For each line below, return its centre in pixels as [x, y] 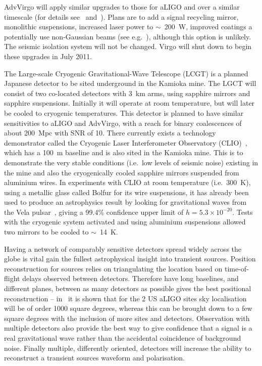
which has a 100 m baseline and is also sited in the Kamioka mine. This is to [124, 152]
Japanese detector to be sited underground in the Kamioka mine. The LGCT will [130, 83]
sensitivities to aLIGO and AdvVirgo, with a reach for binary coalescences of [123, 123]
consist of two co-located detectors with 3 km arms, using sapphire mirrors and [127, 93]
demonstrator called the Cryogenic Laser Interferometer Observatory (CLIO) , [126, 142]
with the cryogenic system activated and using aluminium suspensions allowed [125, 222]
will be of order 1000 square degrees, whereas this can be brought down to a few [128, 308]
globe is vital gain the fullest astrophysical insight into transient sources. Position [130, 259]
